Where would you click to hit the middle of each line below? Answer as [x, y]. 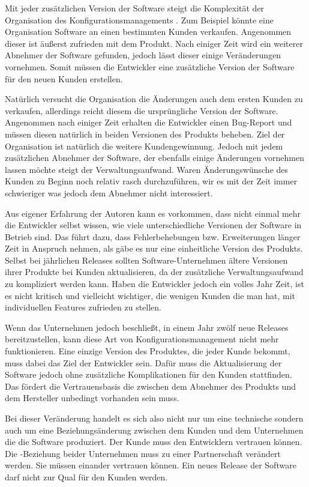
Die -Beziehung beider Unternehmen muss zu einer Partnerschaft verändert [143, 453]
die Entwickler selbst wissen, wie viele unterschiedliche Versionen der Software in [153, 225]
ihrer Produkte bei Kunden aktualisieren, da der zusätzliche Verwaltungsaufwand [154, 272]
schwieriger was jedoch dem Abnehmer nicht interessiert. [109, 192]
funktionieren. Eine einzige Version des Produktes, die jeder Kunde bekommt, [148, 351]
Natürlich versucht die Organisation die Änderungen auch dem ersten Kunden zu [154, 99]
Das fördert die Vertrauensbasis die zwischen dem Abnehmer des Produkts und [150, 386]
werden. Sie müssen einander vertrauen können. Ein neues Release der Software [151, 465]
